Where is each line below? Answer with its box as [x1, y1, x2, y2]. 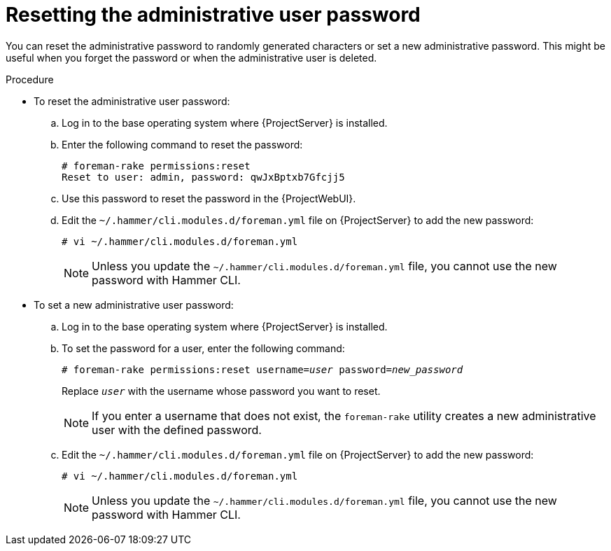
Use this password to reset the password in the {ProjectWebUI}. [62, 192, 356, 204]
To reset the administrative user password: [34, 95, 230, 107]
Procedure [6, 73, 54, 85]
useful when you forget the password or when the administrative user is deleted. [6, 51, 377, 64]
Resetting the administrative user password [6, 3, 421, 27]
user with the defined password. [92, 422, 262, 437]
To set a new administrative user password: [34, 298, 234, 311]
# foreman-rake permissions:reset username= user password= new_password [62, 363, 463, 375]
